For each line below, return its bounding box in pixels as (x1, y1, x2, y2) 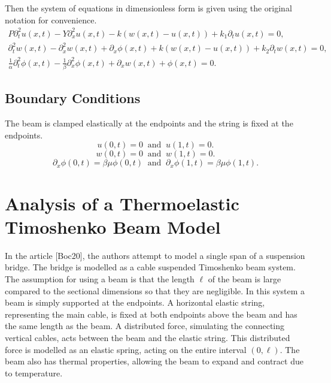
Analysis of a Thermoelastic (5, 191, 239, 215)
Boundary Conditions (5, 89, 141, 107)
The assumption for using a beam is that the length (5, 272, 195, 285)
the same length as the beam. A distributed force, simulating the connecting (5, 319, 285, 332)
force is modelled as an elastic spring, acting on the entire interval (5, 343, 247, 355)
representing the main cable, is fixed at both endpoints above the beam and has (5, 307, 297, 320)
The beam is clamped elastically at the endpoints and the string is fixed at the (5, 117, 293, 129)
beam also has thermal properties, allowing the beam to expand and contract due (5, 355, 303, 367)
